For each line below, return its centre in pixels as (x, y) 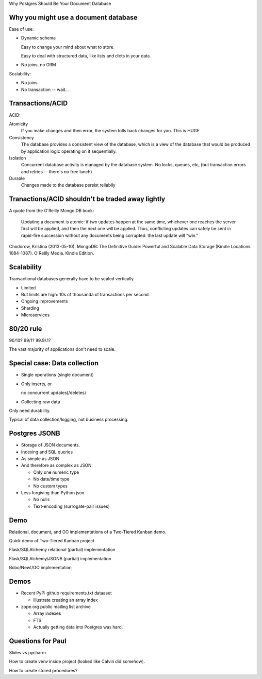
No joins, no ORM (39, 65)
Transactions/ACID (38, 103)
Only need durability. (30, 411)
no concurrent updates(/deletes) (54, 393)
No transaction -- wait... (45, 89)
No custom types (50, 486)
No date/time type (51, 479)
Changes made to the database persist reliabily (68, 185)
